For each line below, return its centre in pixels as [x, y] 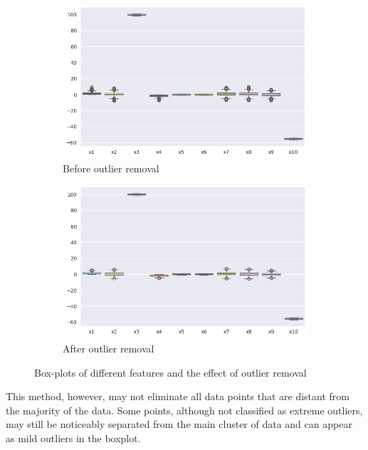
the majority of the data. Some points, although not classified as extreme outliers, [184, 410]
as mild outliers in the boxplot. [73, 438]
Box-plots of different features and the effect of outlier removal [170, 372]
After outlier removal [109, 348]
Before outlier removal [111, 168]
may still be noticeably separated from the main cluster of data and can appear [179, 424]
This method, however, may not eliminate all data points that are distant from [178, 396]
